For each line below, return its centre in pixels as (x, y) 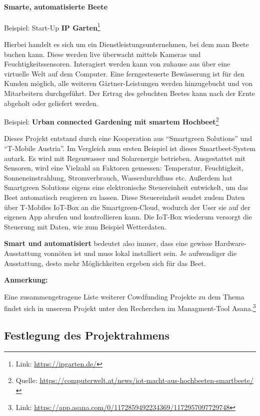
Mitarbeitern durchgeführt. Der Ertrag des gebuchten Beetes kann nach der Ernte (129, 93)
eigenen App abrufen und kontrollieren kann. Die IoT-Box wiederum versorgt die (128, 217)
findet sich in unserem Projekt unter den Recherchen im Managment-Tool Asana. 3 (130, 307)
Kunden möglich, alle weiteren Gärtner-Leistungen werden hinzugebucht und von (128, 83)
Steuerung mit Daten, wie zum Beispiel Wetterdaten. (85, 226)
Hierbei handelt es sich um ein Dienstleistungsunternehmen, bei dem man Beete (126, 44)
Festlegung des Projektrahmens (87, 335)
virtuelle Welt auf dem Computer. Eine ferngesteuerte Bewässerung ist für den (124, 73)
